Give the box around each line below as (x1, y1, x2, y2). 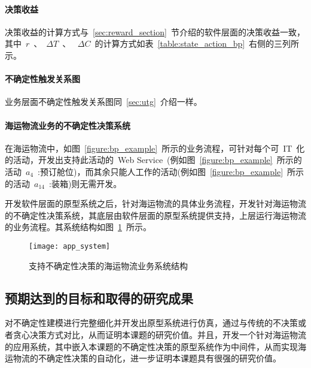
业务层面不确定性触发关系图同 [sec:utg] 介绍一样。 (5, 95, 202, 108)
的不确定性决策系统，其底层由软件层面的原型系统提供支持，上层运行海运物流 (5, 209, 306, 221)
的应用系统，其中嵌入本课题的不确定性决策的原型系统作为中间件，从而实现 (5, 340, 298, 352)
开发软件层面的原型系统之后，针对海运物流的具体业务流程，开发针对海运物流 (5, 197, 306, 210)
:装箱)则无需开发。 (48, 177, 122, 189)
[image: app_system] (29, 242, 111, 251)
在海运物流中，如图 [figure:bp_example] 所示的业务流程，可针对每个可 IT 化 (5, 141, 305, 154)
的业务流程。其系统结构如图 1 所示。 (5, 221, 151, 233)
